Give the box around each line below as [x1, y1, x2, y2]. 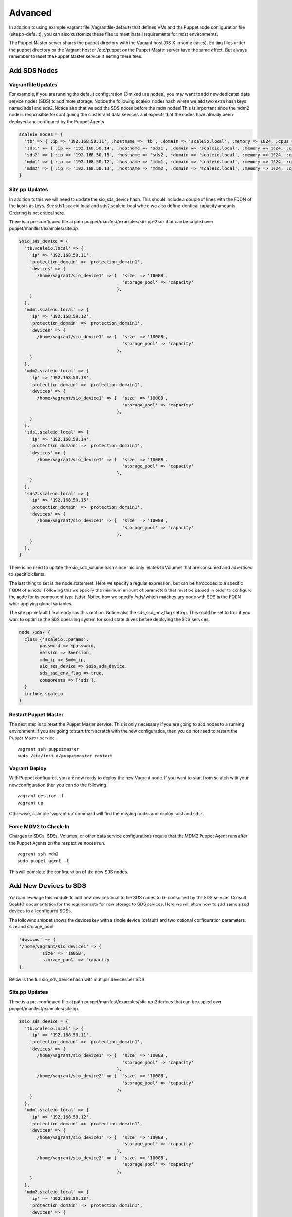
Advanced [9, 7, 52, 18]
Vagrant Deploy [9, 765, 47, 772]
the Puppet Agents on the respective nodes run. [9, 840, 106, 846]
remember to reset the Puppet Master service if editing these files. [9, 54, 143, 59]
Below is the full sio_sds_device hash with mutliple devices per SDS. [9, 977, 146, 982]
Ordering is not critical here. [9, 210, 65, 216]
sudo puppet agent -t [18, 858, 69, 864]
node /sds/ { [19, 629, 51, 635]
